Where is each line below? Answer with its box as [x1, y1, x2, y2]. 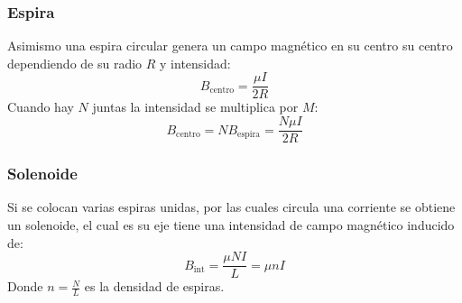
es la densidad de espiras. [84, 277, 225, 296]
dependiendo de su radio [7, 53, 143, 72]
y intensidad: [160, 53, 231, 72]
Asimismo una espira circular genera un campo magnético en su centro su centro [7, 36, 453, 55]
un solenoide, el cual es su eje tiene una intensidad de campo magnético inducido [7, 215, 455, 234]
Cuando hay [7, 97, 74, 116]
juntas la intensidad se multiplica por [92, 97, 299, 116]
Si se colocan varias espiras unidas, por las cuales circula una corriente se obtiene [7, 197, 456, 216]
